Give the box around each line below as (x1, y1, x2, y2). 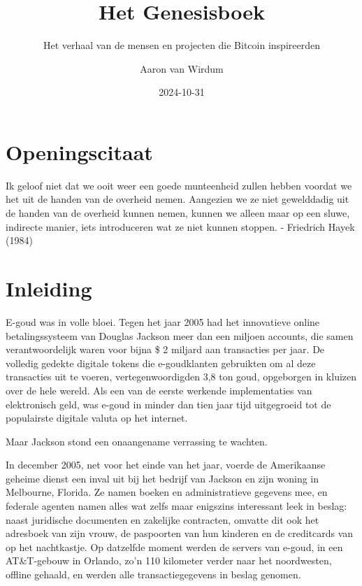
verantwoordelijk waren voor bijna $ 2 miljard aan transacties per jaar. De (6, 342, 325, 357)
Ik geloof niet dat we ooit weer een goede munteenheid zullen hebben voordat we (6, 178, 352, 192)
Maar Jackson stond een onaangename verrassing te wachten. (6, 434, 268, 448)
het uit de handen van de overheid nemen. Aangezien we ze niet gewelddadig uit (6, 192, 349, 206)
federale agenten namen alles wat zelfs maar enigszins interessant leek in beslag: (6, 499, 347, 513)
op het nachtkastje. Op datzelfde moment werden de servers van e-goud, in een (6, 539, 343, 554)
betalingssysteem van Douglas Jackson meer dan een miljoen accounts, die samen (6, 328, 354, 343)
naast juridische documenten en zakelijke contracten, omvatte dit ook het (6, 512, 319, 527)
